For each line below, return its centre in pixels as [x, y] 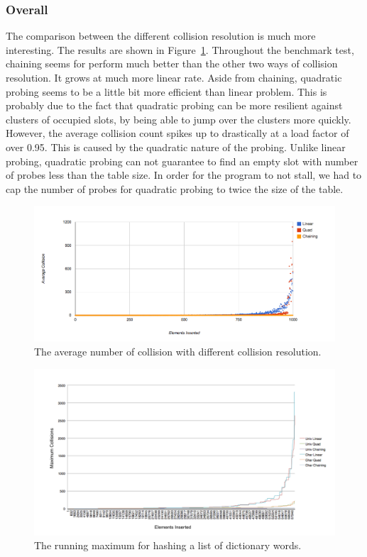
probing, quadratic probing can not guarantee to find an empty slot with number [182, 161]
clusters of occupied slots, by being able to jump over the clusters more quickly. [179, 119]
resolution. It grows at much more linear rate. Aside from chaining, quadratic [174, 77]
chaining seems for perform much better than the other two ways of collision [172, 64]
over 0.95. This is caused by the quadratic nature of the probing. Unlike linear [176, 147]
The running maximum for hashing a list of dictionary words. [168, 545]
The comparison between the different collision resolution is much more [161, 36]
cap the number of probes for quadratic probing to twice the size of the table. [175, 188]
